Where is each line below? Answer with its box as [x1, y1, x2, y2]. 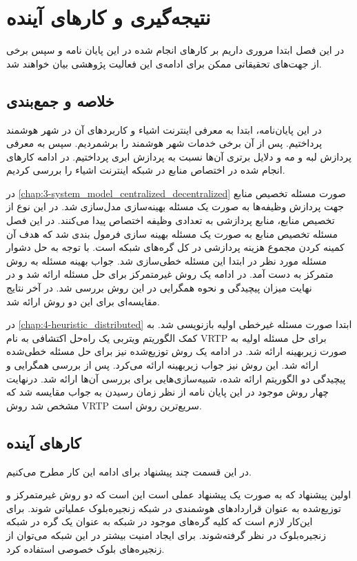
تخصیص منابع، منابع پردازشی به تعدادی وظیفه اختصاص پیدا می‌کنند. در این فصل [6, 213, 335, 227]
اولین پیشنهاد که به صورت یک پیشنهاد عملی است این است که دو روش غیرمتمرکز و [6, 487, 351, 502]
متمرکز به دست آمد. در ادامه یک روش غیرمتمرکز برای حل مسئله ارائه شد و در [6, 267, 334, 281]
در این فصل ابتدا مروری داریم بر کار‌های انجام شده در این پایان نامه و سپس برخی [6, 43, 345, 57]
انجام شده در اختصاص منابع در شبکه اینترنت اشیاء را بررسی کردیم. [6, 163, 285, 177]
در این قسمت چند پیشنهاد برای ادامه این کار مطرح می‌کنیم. [6, 464, 252, 478]
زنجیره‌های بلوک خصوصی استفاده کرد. [6, 541, 165, 555]
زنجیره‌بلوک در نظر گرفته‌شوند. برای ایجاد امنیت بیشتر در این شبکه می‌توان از [6, 527, 326, 542]
